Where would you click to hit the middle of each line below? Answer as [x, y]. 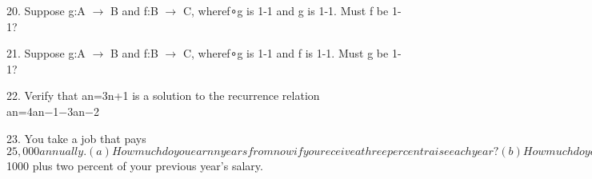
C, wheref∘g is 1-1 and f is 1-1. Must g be [286, 53]
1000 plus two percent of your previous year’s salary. [135, 166]
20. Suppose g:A [46, 10]
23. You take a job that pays [76, 138]
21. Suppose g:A [46, 53]
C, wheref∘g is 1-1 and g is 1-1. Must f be [286, 10]
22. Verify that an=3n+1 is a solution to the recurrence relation [163, 95]
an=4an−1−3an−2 [53, 111]
